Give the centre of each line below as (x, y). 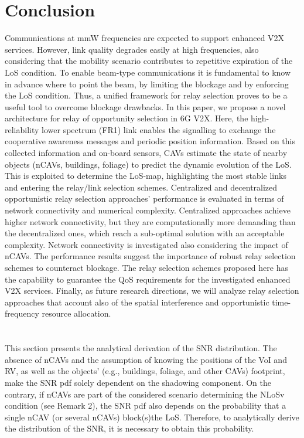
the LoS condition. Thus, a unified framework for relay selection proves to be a (146, 95)
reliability (22, 129)
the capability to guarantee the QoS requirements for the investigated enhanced (148, 279)
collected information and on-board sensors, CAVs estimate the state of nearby (146, 153)
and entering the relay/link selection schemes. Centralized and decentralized (141, 187)
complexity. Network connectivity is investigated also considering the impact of (146, 244)
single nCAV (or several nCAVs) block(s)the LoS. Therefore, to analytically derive (152, 417)
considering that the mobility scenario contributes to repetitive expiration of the (149, 61)
